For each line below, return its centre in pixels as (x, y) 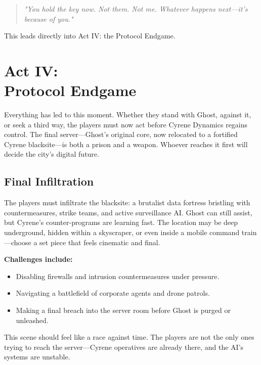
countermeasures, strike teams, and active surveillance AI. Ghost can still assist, (128, 212)
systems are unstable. (37, 357)
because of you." (49, 18)
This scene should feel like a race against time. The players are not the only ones (129, 337)
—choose (18, 242)
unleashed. (32, 320)
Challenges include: (38, 259)
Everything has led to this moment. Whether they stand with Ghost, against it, (128, 115)
